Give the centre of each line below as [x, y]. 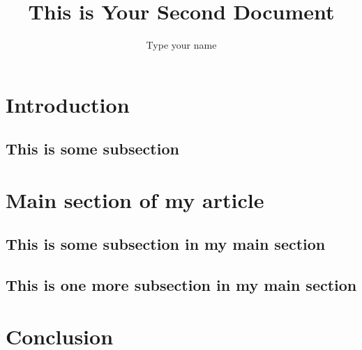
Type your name [181, 45]
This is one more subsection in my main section [181, 285]
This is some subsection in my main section [166, 244]
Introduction [68, 104]
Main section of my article [135, 199]
